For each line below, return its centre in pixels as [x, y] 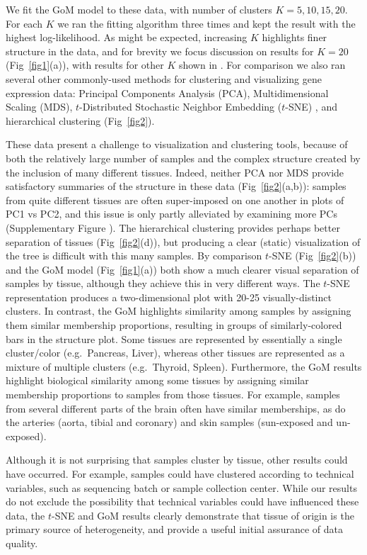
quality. [22, 543]
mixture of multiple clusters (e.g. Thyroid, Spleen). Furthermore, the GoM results [184, 366]
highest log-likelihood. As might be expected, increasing [127, 37]
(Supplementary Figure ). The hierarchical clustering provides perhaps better [173, 227]
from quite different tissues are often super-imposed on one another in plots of [175, 200]
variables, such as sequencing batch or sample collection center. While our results [181, 487]
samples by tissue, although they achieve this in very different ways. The [163, 283]
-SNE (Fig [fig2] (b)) [313, 256]
